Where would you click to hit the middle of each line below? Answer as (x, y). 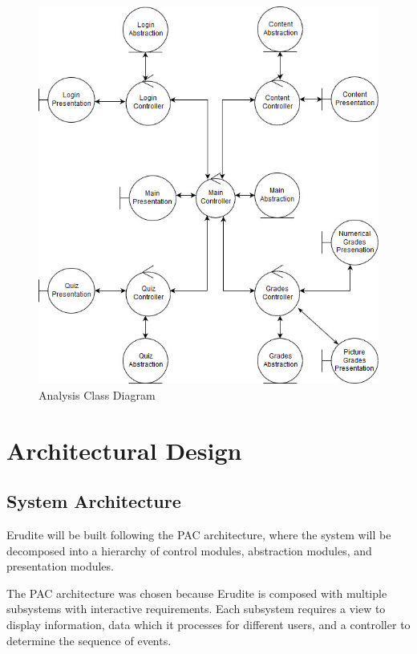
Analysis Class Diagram (97, 394)
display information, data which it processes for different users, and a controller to (208, 624)
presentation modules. (60, 566)
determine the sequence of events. (89, 640)
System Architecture (94, 501)
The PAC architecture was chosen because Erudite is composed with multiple (197, 593)
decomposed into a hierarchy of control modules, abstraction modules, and (189, 550)
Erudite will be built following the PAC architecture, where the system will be (199, 534)
